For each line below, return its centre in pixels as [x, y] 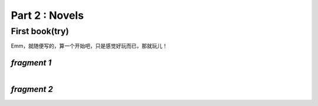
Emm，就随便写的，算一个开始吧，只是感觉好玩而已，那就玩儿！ [89, 46]
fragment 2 [32, 89]
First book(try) [40, 31]
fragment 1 [31, 63]
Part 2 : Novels [47, 15]
